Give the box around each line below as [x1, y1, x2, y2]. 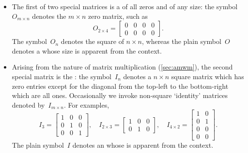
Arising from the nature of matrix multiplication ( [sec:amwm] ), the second [12, 62, 233, 72]
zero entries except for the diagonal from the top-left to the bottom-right [12, 81, 229, 91]
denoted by [12, 99, 45, 110]
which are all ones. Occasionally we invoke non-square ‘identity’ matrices [12, 90, 228, 100]
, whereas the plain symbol [141, 36, 221, 46]
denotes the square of [61, 36, 124, 46]
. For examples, [63, 99, 109, 110]
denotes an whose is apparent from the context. [72, 140, 214, 150]
